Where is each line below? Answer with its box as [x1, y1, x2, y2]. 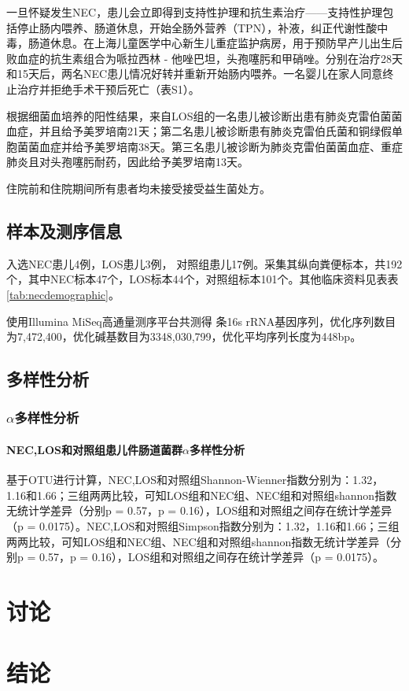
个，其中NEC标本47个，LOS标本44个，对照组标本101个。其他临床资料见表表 [6, 271, 399, 287]
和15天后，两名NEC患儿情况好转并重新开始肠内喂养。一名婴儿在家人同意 [6, 65, 383, 82]
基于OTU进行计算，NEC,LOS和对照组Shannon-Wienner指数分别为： [6, 471, 353, 488]
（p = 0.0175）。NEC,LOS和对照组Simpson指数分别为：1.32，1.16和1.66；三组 [6, 517, 400, 534]
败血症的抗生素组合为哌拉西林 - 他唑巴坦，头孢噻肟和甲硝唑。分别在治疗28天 [6, 50, 403, 66]
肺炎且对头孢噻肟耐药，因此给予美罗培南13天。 [6, 153, 249, 170]
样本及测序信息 [6, 218, 122, 242]
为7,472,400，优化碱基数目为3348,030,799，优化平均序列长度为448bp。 [6, 328, 362, 345]
